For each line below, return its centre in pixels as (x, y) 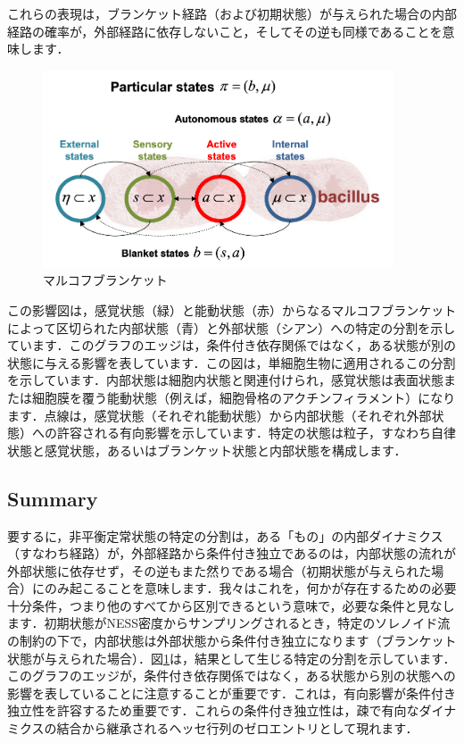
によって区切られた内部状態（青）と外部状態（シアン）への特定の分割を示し (232, 327)
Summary (53, 498)
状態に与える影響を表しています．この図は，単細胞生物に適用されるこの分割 (232, 362)
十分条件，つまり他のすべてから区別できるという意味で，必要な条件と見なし (231, 605)
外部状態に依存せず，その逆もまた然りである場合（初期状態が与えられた (220, 570)
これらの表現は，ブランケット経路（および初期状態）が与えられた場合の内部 (232, 13)
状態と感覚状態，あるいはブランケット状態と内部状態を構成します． (207, 450)
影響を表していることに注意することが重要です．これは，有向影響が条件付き (232, 693)
